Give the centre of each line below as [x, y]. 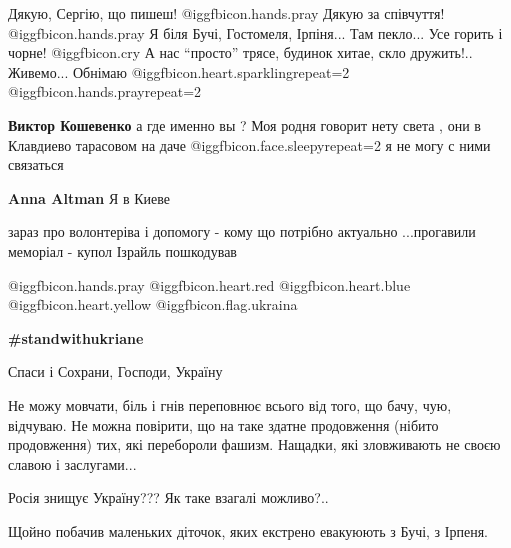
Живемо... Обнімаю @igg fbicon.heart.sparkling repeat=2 [179, 71]
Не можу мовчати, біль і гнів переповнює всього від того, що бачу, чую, [230, 404]
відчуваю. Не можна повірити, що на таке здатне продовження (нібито [223, 424]
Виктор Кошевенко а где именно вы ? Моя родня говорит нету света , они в [244, 124]
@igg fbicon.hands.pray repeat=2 [105, 91]
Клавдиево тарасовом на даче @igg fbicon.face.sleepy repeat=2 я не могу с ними [249, 144]
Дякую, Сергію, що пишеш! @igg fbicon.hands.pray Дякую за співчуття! [226, 13]
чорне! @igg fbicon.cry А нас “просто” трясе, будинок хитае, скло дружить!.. [240, 52]
